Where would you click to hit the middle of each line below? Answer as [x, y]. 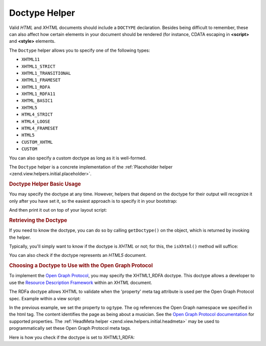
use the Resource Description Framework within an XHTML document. [81, 283]
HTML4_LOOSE [36, 121]
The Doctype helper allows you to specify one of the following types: [80, 50]
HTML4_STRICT [37, 115]
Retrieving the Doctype [38, 220]
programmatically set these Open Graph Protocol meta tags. [70, 328]
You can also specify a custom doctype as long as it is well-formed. [78, 158]
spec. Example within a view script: [45, 298]
